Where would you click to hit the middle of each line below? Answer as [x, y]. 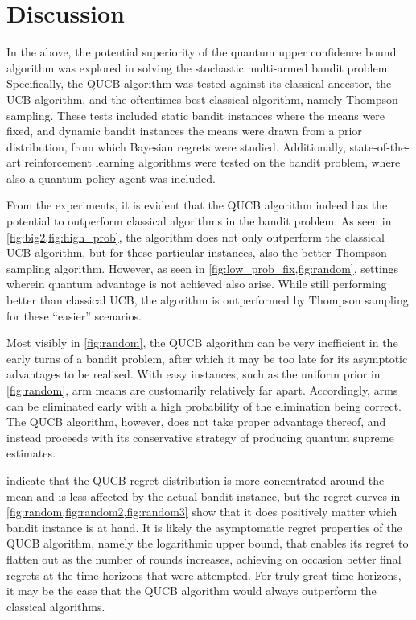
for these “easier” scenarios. [74, 315]
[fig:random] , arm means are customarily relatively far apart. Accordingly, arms [202, 390]
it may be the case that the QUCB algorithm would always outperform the [192, 591]
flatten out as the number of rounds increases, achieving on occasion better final [204, 558]
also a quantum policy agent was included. [111, 178]
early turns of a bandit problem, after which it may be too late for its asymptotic [207, 358]
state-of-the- [379, 146]
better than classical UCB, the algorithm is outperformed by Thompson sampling [208, 300]
